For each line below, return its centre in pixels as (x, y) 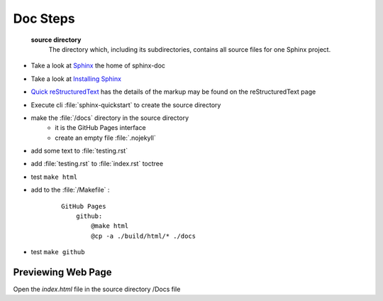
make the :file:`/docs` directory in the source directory (110, 118)
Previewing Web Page (62, 272)
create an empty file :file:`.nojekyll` (105, 138)
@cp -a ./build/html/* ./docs (144, 236)
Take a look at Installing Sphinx (76, 79)
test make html (54, 177)
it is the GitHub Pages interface (100, 128)
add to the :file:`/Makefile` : (70, 190)
